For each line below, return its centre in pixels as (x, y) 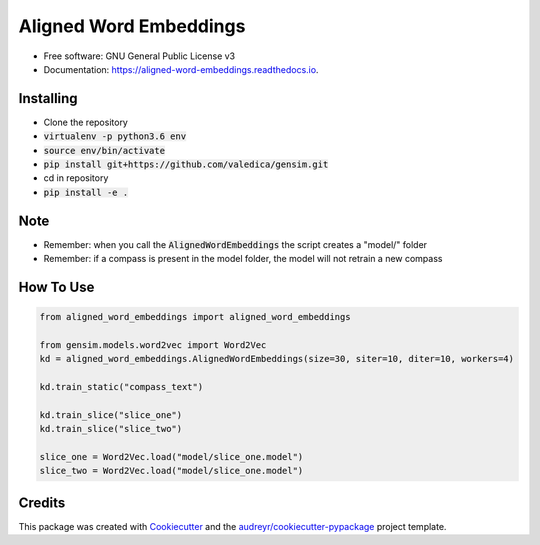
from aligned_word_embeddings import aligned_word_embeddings (195, 317)
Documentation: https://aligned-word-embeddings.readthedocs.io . (181, 69)
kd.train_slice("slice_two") (111, 429)
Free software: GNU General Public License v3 (139, 56)
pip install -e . (86, 192)
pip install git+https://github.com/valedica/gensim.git (186, 164)
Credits (42, 502)
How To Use (56, 286)
